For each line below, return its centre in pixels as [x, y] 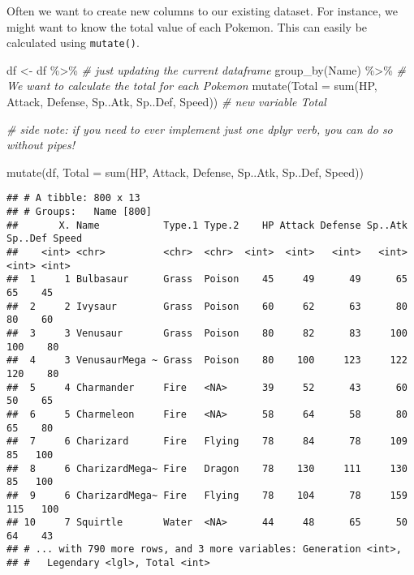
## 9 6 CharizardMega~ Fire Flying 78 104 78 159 [207, 495]
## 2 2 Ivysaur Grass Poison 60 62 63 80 [207, 306]
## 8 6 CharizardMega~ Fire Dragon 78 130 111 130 [207, 468]
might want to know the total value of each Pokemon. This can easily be [187, 26]
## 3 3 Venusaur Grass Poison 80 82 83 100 [207, 333]
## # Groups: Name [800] [79, 212]
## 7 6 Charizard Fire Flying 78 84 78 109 [207, 442]
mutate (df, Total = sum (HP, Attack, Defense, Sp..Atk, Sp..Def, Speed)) [185, 172]
